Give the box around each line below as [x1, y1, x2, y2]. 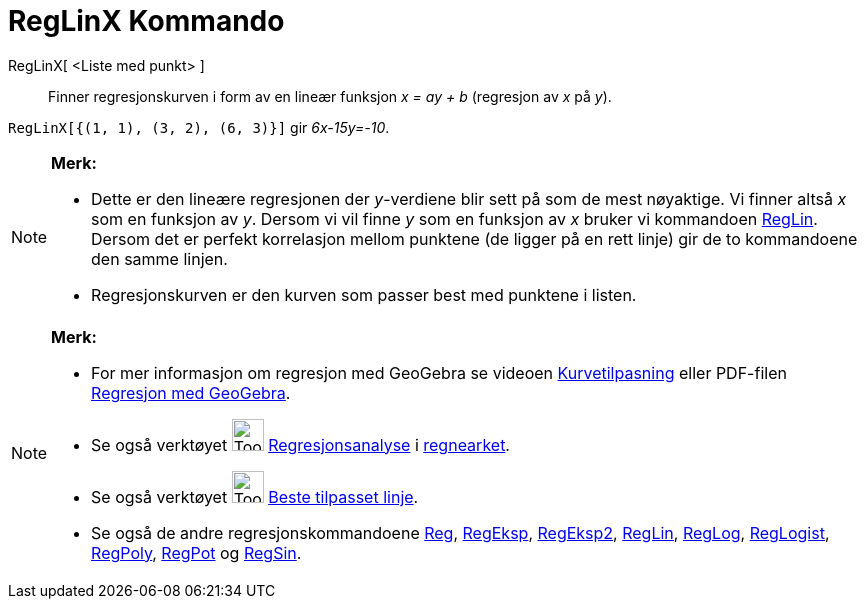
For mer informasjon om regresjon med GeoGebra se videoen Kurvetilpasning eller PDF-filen [91, 362, 787, 383]
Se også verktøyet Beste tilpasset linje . [91, 486, 419, 507]
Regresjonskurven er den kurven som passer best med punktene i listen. [91, 284, 637, 305]
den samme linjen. [91, 248, 228, 269]
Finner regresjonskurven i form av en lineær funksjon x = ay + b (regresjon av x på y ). [48, 87, 612, 105]
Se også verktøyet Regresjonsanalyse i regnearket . [91, 434, 510, 455]
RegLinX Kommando [8, 4, 285, 38]
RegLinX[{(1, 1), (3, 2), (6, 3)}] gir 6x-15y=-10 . [8, 118, 390, 136]
